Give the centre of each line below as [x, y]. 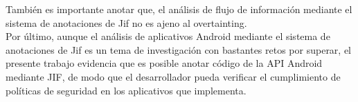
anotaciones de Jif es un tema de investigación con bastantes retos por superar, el [179, 49]
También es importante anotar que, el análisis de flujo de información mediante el [179, 9]
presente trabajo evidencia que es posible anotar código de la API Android [164, 63]
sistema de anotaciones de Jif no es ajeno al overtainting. [126, 22]
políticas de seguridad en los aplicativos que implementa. [126, 90]
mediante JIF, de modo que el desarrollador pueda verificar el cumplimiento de [173, 76]
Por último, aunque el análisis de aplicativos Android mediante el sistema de [168, 36]
